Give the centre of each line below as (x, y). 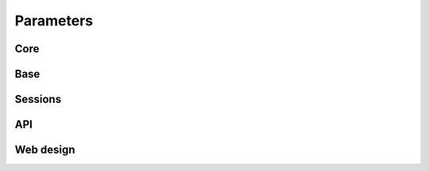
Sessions (38, 99)
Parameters (54, 21)
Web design (45, 150)
